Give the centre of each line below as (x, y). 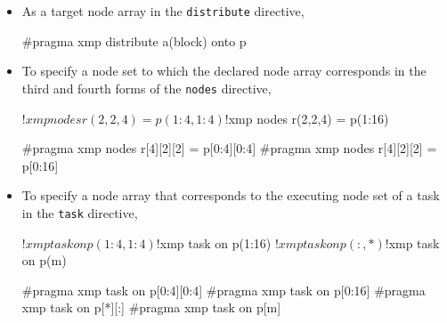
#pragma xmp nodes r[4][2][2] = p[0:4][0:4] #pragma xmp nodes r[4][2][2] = (229, 148)
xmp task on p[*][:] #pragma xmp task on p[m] (151, 307)
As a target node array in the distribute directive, (163, 11)
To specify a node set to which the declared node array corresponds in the (224, 71)
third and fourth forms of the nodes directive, (146, 88)
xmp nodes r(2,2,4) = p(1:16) (309, 118)
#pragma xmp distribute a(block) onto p (134, 40)
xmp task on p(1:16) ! (219, 242)
